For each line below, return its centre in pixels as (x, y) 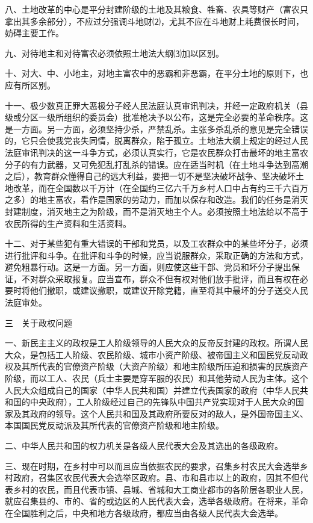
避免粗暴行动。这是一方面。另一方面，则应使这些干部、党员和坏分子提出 (148, 267)
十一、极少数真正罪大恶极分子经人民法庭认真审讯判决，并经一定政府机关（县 (156, 105)
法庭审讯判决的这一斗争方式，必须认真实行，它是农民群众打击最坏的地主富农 (156, 152)
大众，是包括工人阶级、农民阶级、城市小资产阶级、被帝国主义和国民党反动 (152, 354)
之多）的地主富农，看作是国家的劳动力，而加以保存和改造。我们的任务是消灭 (156, 200)
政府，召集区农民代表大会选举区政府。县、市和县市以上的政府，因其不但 (156, 478)
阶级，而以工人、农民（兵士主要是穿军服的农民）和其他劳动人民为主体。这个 (156, 378)
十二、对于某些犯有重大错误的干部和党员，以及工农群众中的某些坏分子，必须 (156, 243)
